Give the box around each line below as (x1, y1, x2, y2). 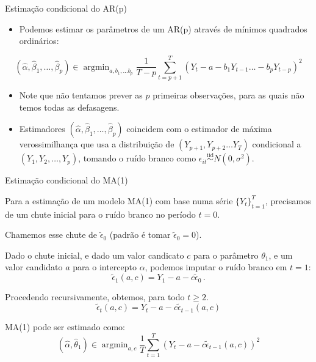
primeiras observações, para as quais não (153, 88, 304, 101)
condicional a (252, 138, 301, 150)
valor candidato (5, 260, 63, 273)
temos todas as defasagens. (19, 100, 120, 113)
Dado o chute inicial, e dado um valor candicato (5, 248, 184, 261)
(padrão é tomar (109, 228, 171, 241)
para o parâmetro (193, 248, 259, 261)
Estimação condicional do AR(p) (5, 2, 127, 14)
